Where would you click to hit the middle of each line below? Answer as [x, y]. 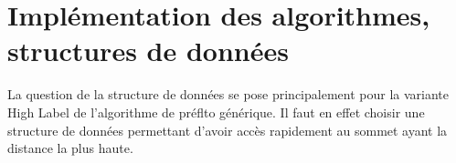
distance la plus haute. [70, 148]
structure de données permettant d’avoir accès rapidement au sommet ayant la [228, 130]
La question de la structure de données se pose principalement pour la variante [228, 94]
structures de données [148, 51]
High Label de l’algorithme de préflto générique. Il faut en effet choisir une [216, 112]
